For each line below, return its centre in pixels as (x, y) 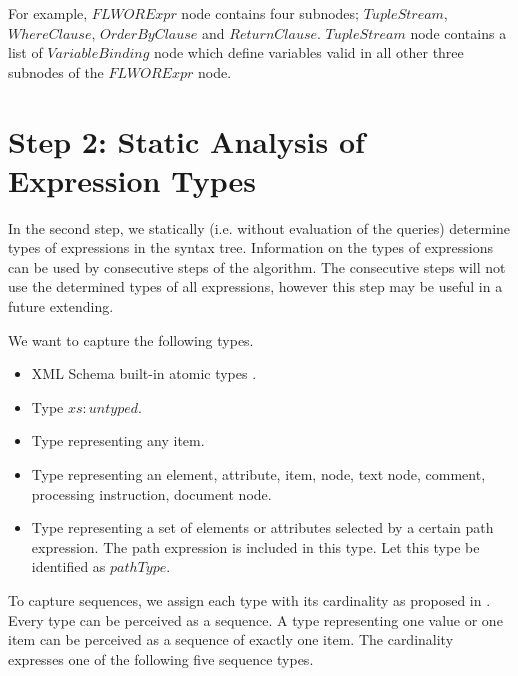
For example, (48, 13)
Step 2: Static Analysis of (186, 140)
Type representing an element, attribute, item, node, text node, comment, (258, 474)
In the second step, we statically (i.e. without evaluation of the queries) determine (259, 227)
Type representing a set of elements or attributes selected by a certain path (262, 527)
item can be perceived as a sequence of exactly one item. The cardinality (231, 639)
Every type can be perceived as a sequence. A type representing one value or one (255, 619)
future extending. (61, 306)
